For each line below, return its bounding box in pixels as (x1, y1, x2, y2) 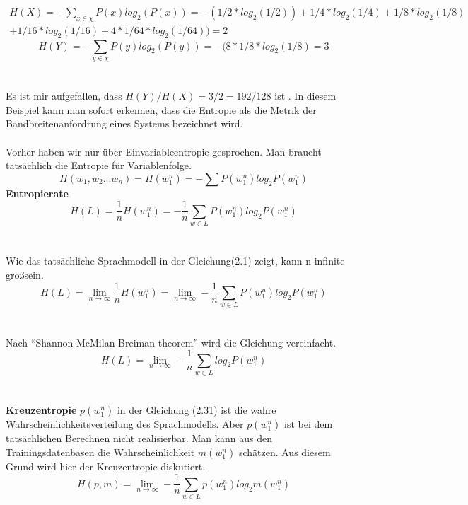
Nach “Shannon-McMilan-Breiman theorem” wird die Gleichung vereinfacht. (6, 335, 337, 349)
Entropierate (6, 185, 69, 200)
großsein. (6, 267, 44, 281)
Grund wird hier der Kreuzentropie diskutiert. (6, 458, 206, 473)
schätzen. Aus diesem (238, 444, 331, 459)
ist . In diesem (274, 88, 337, 103)
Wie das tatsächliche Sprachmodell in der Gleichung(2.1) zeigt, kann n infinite (6, 253, 345, 268)
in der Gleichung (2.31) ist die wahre (117, 402, 276, 417)
